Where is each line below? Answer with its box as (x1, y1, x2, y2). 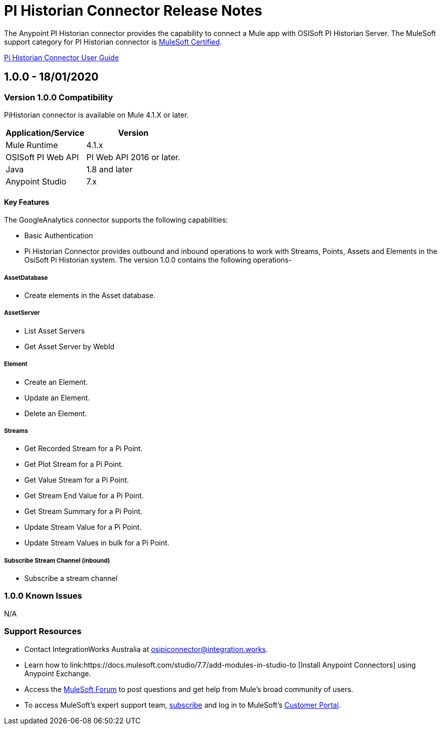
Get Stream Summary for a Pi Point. (24, 507, 143, 516)
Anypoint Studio (6, 176, 66, 187)
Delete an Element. (24, 409, 87, 418)
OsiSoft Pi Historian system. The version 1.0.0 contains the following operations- (24, 256, 292, 265)
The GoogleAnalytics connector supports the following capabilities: (4, 215, 228, 225)
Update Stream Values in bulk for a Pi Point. (24, 538, 170, 548)
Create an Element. (24, 377, 88, 386)
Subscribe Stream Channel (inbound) (4, 557, 110, 564)
